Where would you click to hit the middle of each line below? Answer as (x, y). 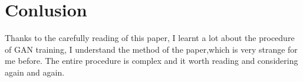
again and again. (35, 72)
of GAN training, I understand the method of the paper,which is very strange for (151, 49)
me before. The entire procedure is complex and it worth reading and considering (151, 61)
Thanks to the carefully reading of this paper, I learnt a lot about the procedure (150, 38)
